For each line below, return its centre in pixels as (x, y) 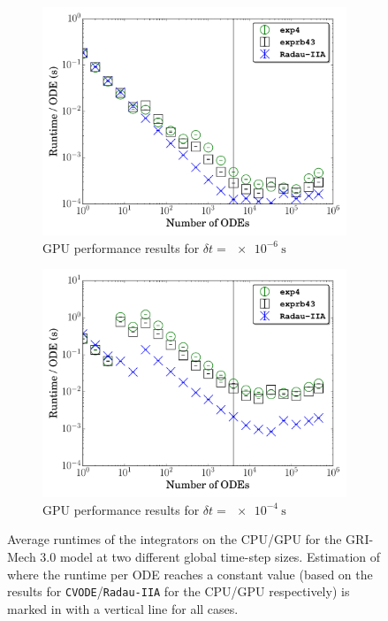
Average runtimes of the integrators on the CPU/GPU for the (175, 539)
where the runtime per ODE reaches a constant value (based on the (190, 574)
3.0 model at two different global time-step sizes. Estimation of (210, 556)
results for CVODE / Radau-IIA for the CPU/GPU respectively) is (179, 591)
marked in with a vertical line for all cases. (123, 608)
